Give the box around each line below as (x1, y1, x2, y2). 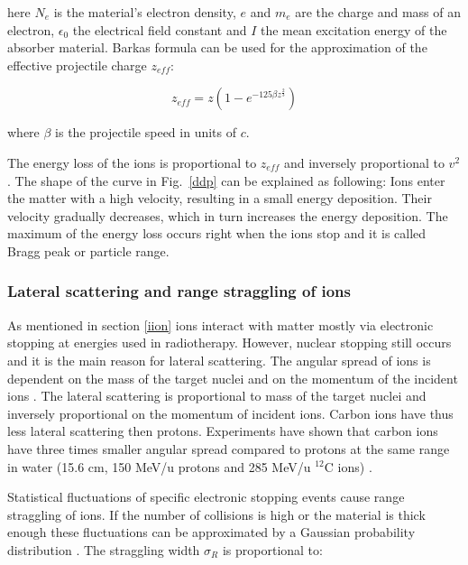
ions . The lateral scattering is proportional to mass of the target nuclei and (7, 386, 427, 405)
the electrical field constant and (72, 20, 247, 39)
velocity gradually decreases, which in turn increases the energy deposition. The (7, 206, 448, 225)
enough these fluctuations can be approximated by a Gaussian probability (7, 523, 416, 542)
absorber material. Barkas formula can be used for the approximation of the (7, 38, 427, 57)
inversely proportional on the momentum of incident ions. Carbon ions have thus (7, 403, 454, 422)
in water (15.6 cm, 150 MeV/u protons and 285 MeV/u (7, 457, 311, 476)
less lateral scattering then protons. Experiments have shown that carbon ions (7, 421, 438, 440)
